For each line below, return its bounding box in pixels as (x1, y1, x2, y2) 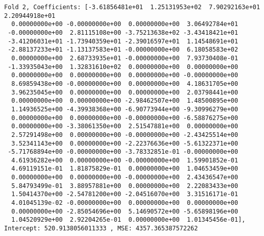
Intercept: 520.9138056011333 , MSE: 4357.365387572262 (4, 225, 198, 232)
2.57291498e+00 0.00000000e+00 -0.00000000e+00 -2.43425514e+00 (11, 131, 238, 138)
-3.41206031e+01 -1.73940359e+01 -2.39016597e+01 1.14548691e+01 (8, 37, 238, 45)
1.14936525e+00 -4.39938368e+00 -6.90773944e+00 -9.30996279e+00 (11, 105, 238, 113)
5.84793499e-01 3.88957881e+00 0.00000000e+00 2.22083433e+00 (11, 182, 238, 190)
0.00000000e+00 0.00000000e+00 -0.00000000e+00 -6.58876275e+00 (11, 114, 238, 122)
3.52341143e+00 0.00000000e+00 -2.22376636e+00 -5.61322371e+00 (11, 139, 238, 147)
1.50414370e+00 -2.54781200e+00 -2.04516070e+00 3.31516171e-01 (11, 191, 238, 198)
